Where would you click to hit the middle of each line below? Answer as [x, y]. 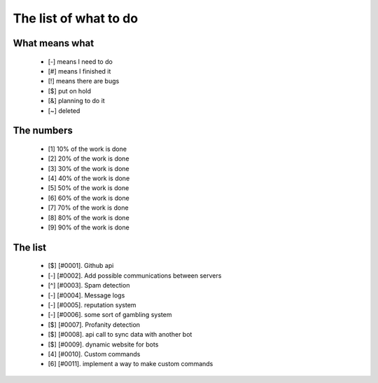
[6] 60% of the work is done [89, 198]
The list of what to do [76, 18]
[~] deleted [64, 110]
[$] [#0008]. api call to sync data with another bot [120, 335]
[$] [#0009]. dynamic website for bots [103, 344]
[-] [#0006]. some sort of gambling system [110, 315]
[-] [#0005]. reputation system [92, 305]
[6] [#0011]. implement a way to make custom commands [131, 364]
